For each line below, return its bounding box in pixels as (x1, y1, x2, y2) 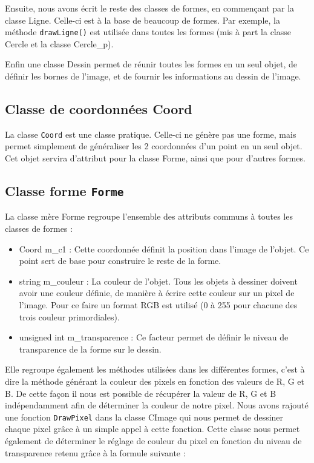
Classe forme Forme (5, 181, 124, 200)
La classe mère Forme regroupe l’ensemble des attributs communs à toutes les (5, 210, 293, 223)
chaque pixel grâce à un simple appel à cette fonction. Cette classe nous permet (5, 422, 300, 435)
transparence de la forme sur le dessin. (19, 342, 162, 355)
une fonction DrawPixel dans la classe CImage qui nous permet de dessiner (5, 410, 284, 423)
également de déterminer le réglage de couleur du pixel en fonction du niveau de (5, 434, 302, 447)
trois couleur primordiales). (19, 310, 120, 323)
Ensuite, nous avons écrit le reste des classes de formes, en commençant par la (5, 2, 295, 14)
